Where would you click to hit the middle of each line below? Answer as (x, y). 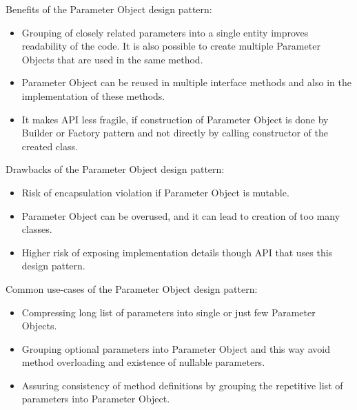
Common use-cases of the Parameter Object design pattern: (132, 288)
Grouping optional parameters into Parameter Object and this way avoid (176, 348)
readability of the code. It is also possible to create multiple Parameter (171, 46)
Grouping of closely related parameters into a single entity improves (165, 32)
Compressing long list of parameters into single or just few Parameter (169, 312)
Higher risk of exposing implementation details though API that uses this (177, 252)
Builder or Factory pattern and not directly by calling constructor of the (175, 133)
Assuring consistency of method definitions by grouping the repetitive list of (182, 385)
